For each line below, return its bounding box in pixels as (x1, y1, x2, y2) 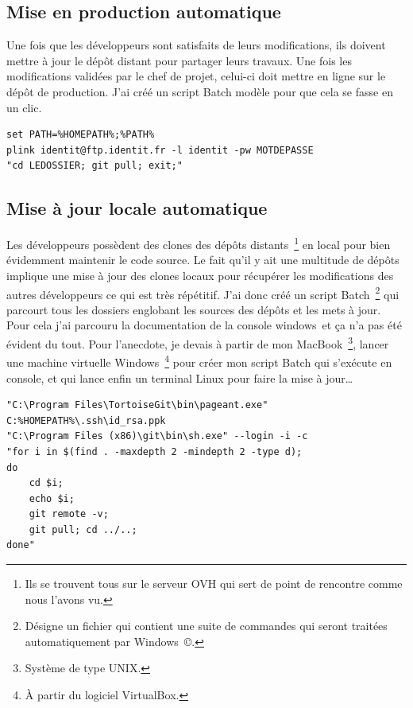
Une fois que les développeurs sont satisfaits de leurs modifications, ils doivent (6, 37, 386, 53)
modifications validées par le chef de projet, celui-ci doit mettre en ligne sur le (6, 68, 386, 84)
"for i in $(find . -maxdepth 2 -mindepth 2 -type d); (6, 445, 303, 457)
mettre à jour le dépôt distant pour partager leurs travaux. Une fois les (6, 52, 352, 68)
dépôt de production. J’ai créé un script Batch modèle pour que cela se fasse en (6, 83, 393, 99)
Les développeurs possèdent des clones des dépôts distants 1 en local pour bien (6, 234, 391, 252)
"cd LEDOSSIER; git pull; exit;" (6, 160, 183, 172)
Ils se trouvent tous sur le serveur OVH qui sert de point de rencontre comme (25, 575, 403, 592)
